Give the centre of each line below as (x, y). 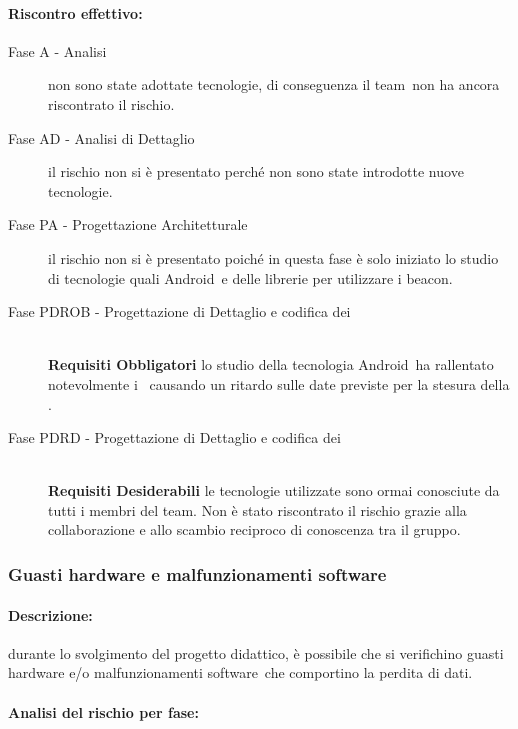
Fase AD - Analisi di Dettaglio (101, 137)
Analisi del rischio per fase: (103, 711)
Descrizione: (50, 614)
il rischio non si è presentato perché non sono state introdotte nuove (256, 171)
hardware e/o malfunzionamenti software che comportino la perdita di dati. (240, 672)
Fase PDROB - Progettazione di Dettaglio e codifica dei (179, 311)
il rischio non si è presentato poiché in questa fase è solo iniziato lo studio (273, 257)
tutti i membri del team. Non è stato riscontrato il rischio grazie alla (257, 509)
